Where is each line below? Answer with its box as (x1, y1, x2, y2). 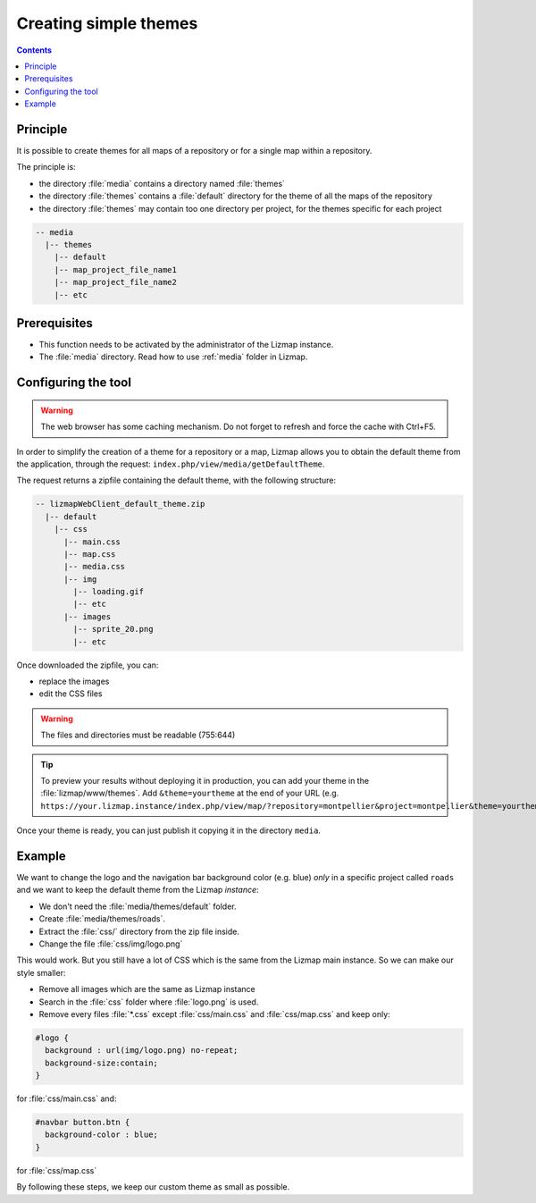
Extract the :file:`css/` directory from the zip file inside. (38, 926, 240, 937)
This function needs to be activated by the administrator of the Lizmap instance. (38, 340, 334, 350)
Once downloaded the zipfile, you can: (16, 660, 159, 670)
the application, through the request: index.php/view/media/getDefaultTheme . (16, 458, 325, 469)
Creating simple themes (16, 13, 198, 33)
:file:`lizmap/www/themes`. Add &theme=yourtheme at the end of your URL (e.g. (40, 787, 339, 799)
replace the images (38, 676, 110, 687)
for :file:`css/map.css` (16, 1165, 97, 1175)
